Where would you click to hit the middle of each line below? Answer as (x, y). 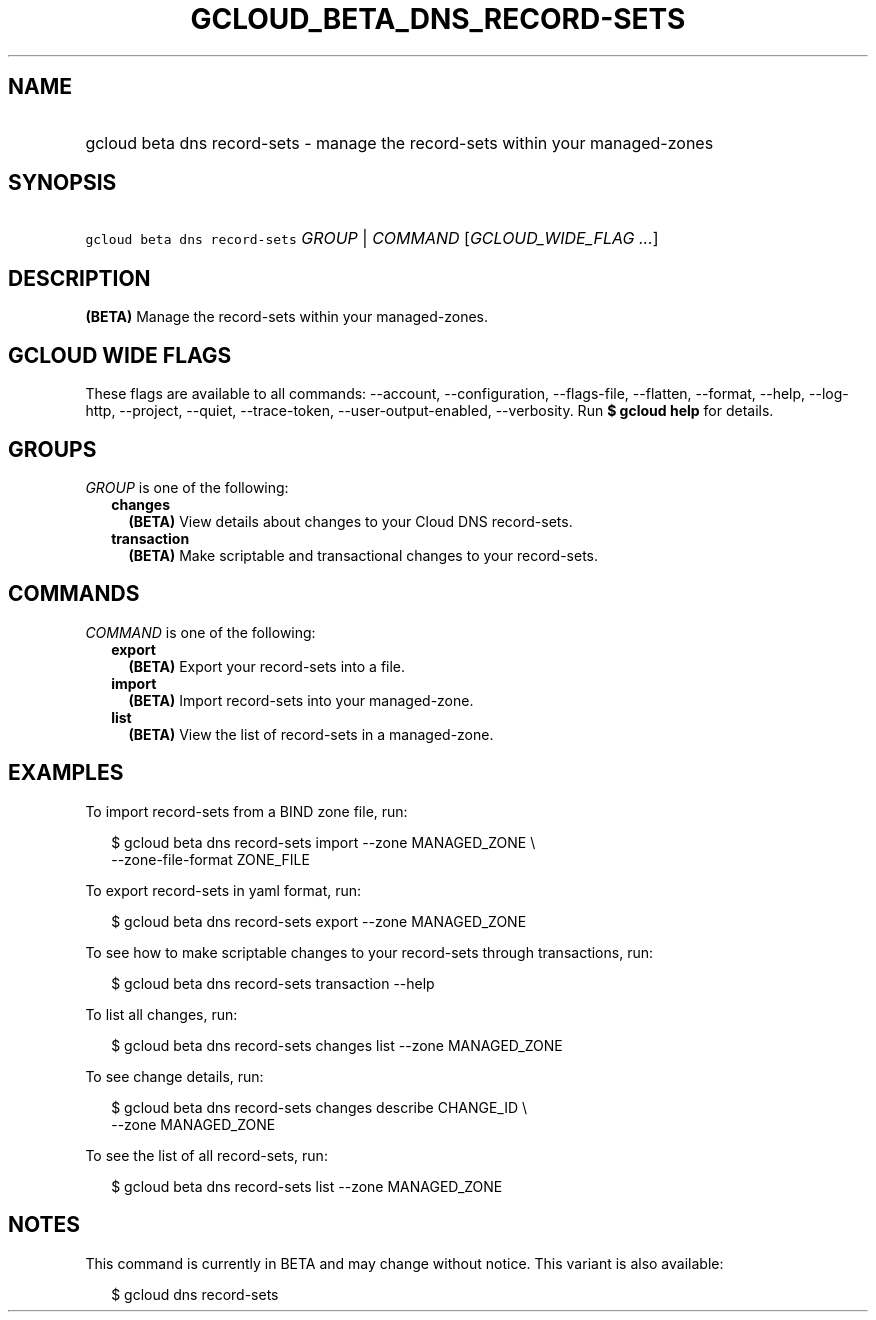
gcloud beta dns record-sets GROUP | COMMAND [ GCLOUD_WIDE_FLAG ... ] (372, 238)
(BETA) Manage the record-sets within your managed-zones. (287, 317)
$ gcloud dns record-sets (195, 1294)
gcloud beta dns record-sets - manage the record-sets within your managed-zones (399, 142)
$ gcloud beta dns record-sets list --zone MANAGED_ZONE (307, 1186)
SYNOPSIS (62, 183)
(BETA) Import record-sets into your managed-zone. (301, 700)
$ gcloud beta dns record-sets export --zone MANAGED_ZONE (319, 921)
